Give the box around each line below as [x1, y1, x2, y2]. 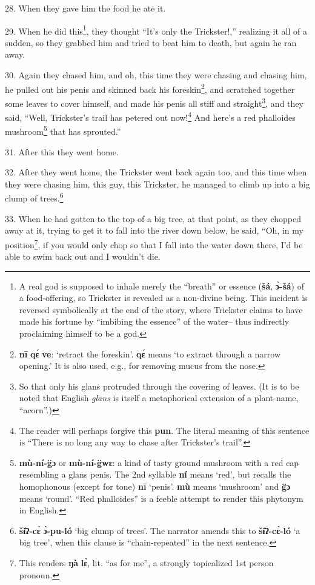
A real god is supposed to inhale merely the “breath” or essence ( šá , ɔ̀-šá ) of [19, 279, 304, 292]
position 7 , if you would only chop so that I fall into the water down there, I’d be [5, 236, 303, 251]
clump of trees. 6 [5, 190, 64, 205]
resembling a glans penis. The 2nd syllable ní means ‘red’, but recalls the [19, 468, 291, 481]
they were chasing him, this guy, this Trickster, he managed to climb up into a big [5, 177, 310, 190]
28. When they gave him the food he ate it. [5, 2, 166, 14]
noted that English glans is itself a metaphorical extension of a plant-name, [19, 391, 299, 404]
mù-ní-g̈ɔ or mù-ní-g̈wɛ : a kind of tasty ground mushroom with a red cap [19, 456, 299, 468]
